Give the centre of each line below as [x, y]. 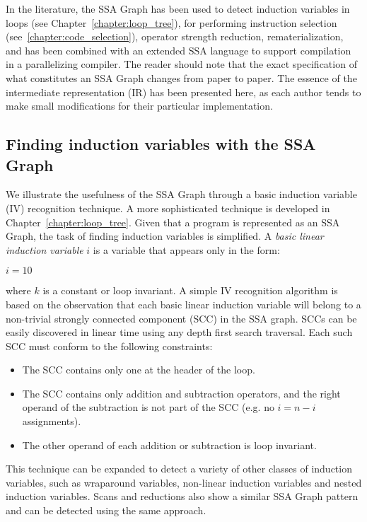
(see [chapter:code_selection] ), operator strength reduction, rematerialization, [175, 36]
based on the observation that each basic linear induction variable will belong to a [183, 304]
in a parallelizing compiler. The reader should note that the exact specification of [181, 64]
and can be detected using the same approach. [106, 510]
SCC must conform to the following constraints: [109, 346]
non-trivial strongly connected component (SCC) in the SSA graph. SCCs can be [181, 318]
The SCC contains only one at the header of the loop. [139, 370]
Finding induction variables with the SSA [161, 144]
